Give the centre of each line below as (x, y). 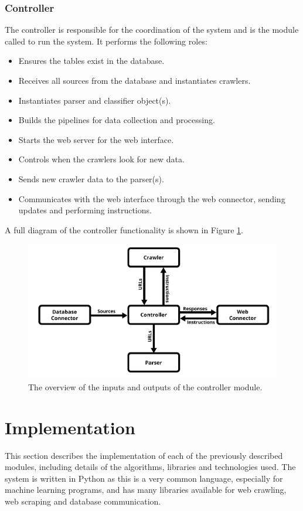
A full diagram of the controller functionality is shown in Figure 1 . (124, 229)
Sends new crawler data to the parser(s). (91, 178)
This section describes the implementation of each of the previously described (144, 455)
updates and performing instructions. (85, 210)
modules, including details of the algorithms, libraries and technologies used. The (150, 467)
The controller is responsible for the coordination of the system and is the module (152, 30)
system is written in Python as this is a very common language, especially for (144, 478)
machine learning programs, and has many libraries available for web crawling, (146, 490)
